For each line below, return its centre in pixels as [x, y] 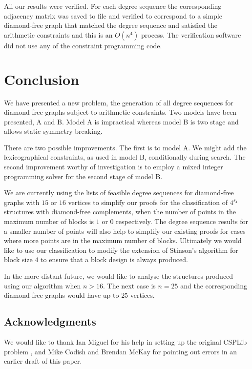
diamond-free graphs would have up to [62, 295]
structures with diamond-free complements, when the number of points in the [120, 212]
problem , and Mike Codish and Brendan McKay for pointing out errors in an [121, 351]
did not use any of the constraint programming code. [83, 45]
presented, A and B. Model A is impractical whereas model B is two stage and [121, 121]
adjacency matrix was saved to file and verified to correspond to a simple [113, 15]
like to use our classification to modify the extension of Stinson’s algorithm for [121, 250]
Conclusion [42, 79]
